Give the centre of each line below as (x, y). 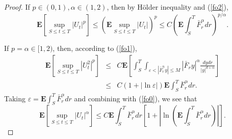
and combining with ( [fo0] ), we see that (136, 98)
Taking (15, 98)
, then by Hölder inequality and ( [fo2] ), (167, 7)
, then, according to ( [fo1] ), (95, 48)
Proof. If (17, 7)
